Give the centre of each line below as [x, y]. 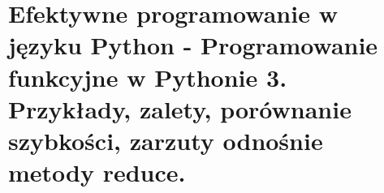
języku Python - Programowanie [193, 45]
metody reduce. [97, 172]
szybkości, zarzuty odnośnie [166, 140]
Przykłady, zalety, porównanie [180, 108]
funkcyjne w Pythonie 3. [148, 77]
